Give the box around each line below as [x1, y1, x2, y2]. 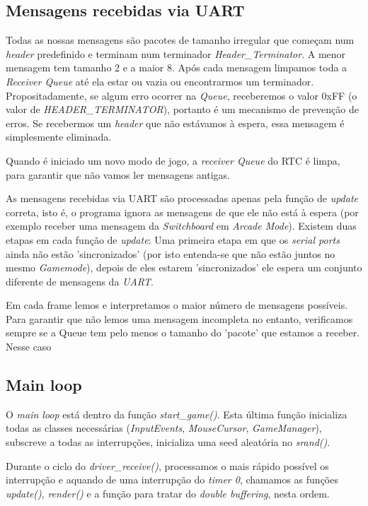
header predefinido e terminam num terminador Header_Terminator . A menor [6, 46, 346, 61]
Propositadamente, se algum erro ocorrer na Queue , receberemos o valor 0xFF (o [6, 88, 357, 102]
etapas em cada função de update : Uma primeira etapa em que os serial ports [6, 232, 340, 247]
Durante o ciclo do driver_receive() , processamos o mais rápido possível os [6, 458, 329, 473]
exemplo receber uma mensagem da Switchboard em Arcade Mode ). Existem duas [6, 218, 357, 233]
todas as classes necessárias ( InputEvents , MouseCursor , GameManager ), [6, 420, 322, 435]
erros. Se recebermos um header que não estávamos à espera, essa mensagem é [6, 115, 345, 130]
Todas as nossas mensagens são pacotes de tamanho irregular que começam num [6, 33, 355, 47]
